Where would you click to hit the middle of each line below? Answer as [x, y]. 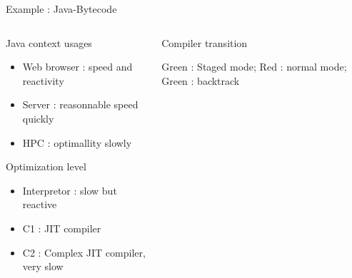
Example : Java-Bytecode [61, 9]
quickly [38, 118]
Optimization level [46, 166]
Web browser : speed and [77, 67]
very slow [43, 266]
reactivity [43, 80]
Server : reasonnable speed [80, 104]
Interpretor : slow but [70, 190]
